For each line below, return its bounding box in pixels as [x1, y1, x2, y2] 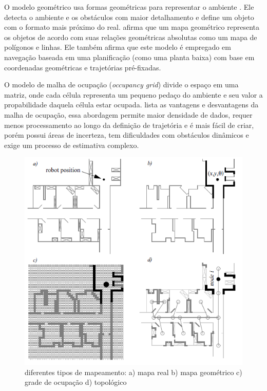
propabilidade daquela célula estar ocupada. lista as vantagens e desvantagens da [4, 99, 259, 110]
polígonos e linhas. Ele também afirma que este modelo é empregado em [4, 42, 231, 52]
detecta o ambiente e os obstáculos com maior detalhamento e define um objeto [4, 11, 254, 22]
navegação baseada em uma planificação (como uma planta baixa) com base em [4, 51, 255, 62]
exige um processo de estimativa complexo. [4, 139, 139, 150]
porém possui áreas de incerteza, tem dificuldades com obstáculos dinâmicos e [4, 129, 249, 140]
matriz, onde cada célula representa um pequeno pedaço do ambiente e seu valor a [4, 89, 263, 100]
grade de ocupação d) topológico [25, 377, 127, 387]
